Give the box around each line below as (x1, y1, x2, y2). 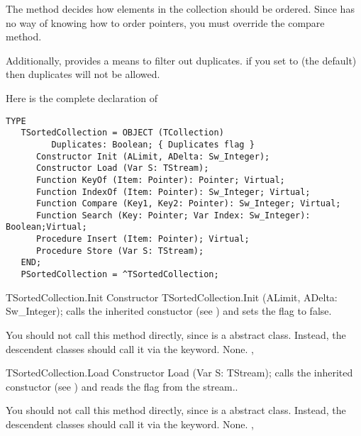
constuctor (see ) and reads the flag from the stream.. (6, 379, 238, 393)
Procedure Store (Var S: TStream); (35, 245, 204, 256)
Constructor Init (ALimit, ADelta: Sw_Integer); (35, 151, 270, 162)
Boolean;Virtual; (6, 222, 87, 233)
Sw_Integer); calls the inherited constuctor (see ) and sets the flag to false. (6, 303, 332, 318)
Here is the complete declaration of (6, 90, 158, 105)
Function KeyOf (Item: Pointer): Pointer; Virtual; (35, 174, 285, 185)
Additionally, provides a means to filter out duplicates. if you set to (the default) (6, 52, 357, 67)
